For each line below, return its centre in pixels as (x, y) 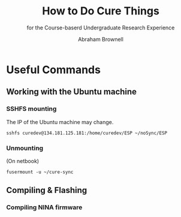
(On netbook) (23, 161)
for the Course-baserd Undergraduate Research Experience (101, 28)
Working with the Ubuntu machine (71, 92)
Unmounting (25, 148)
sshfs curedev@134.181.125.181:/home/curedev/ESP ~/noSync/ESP (87, 133)
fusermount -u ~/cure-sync (40, 172)
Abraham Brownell (101, 39)
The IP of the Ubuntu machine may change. (60, 122)
